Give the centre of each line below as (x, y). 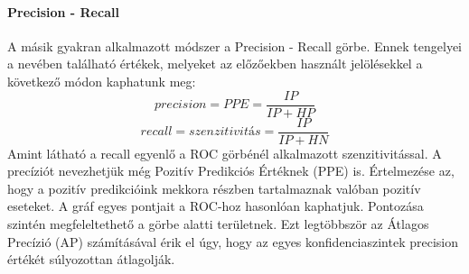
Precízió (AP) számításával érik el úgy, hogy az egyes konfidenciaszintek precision (233, 241)
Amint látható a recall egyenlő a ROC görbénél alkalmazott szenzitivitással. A (225, 153)
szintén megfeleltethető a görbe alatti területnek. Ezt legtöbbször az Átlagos (218, 224)
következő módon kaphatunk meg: (102, 81)
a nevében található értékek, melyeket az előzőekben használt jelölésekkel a (215, 64)
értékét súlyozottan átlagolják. (91, 259)
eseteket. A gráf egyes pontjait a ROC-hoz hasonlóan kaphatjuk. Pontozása (216, 206)
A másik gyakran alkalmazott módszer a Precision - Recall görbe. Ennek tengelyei (234, 46)
